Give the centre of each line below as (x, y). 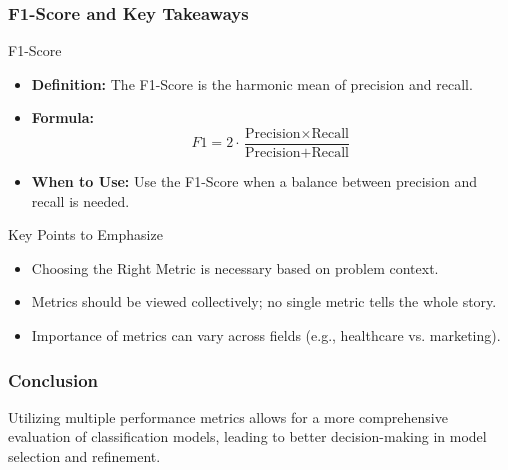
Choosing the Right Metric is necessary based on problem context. (235, 267)
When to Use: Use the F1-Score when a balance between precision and (254, 181)
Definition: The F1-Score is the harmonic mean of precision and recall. (252, 83)
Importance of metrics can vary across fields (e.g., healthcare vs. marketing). (266, 335)
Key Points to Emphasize (85, 234)
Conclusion (53, 379)
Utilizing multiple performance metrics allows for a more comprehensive (228, 416)
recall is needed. (80, 200)
